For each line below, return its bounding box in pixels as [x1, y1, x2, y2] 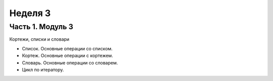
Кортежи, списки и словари [9, 36, 70, 42]
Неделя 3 [9, 8, 51, 19]
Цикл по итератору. [22, 66, 64, 72]
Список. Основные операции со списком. [22, 45, 113, 51]
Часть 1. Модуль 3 [9, 22, 73, 31]
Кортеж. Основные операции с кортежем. [22, 53, 113, 59]
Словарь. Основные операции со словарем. [22, 59, 118, 65]
